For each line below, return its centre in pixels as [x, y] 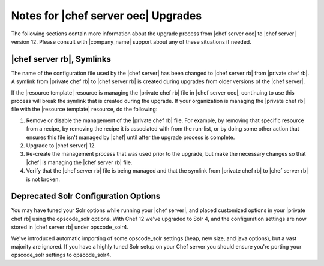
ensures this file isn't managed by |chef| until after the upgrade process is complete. [130, 137]
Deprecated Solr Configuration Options [86, 196]
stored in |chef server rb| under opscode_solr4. [70, 227]
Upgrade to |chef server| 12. [61, 145]
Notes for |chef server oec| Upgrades [106, 16]
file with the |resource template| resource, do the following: [84, 109]
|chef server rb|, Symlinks [61, 59]
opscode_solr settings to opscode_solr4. [61, 255]
